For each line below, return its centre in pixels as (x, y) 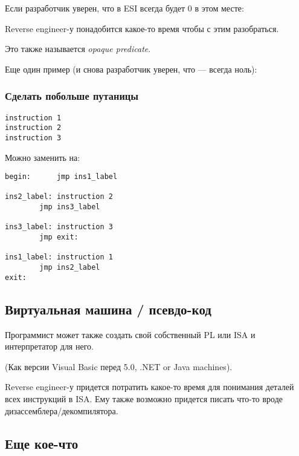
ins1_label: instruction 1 (59, 257)
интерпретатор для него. (49, 346)
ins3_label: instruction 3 (59, 227)
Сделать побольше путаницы (72, 96)
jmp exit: (59, 237)
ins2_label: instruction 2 (59, 197)
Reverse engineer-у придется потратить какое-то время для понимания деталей (149, 387)
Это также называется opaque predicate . (78, 49)
